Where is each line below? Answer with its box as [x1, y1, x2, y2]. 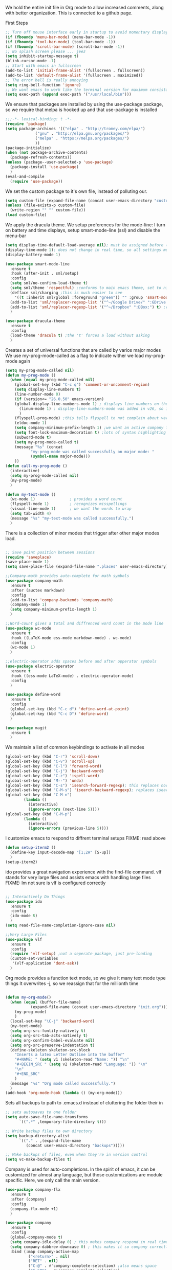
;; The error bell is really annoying [5, 77, 88, 83]
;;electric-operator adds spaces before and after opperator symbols [5, 659, 157, 664]
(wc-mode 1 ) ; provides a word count [10, 496, 123, 502]
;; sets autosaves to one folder [5, 1110, 77, 1115]
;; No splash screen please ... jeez [5, 49, 86, 54]
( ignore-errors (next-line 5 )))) [28, 807, 100, 812]
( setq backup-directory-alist [5, 1133, 70, 1138]
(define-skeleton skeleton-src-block [10, 1047, 91, 1052]
